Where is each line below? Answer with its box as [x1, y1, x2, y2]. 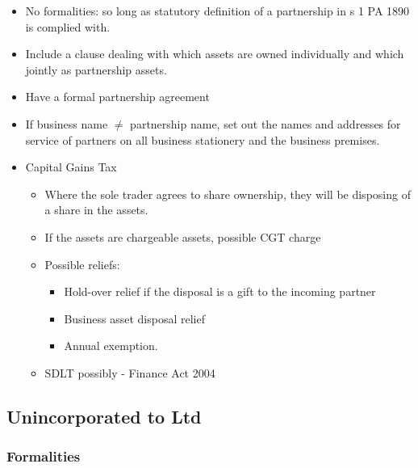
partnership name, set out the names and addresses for [130, 115, 401, 132]
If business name [25, 115, 108, 132]
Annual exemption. [64, 337, 158, 354]
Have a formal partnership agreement [25, 88, 210, 105]
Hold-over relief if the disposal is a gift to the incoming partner [64, 283, 376, 300]
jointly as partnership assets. [25, 61, 167, 78]
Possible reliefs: [44, 255, 120, 272]
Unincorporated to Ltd [6, 403, 202, 428]
